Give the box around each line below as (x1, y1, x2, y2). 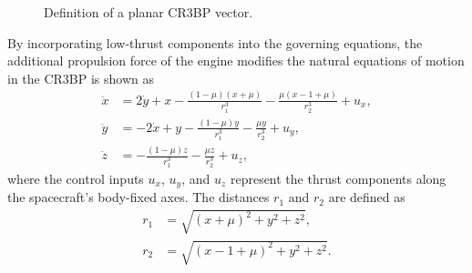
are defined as (328, 187, 405, 207)
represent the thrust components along (230, 169, 446, 188)
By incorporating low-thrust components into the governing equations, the (7, 33, 423, 52)
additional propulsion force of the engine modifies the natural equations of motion (7, 51, 465, 70)
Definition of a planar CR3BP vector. (44, 3, 253, 21)
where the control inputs (7, 169, 144, 188)
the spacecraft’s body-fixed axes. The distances (7, 187, 270, 207)
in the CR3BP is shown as (7, 68, 155, 87)
